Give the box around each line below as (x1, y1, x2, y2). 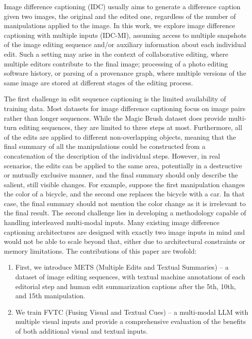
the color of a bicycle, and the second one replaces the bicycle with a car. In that (4, 189, 245, 199)
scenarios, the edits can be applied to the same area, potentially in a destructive (4, 160, 242, 170)
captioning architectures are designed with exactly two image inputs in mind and (4, 226, 245, 237)
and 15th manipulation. (15, 291, 85, 301)
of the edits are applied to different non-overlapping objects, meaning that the (4, 131, 236, 142)
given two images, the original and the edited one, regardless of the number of (4, 11, 236, 21)
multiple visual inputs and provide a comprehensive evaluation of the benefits (15, 316, 246, 326)
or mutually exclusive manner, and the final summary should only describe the (4, 170, 238, 180)
